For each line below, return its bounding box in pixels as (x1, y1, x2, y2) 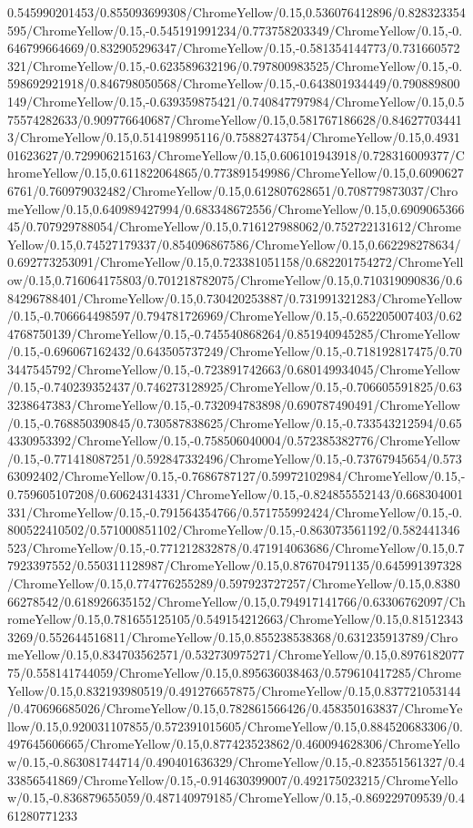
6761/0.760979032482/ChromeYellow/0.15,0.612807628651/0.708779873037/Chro (7, 180, 458, 199)
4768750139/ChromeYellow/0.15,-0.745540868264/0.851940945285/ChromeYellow (7, 323, 460, 342)
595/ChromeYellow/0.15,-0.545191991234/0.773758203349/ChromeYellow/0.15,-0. (7, 20, 463, 39)
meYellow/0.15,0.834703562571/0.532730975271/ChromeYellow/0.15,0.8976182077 (7, 645, 465, 664)
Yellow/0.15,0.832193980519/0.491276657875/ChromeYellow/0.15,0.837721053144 (7, 680, 461, 700)
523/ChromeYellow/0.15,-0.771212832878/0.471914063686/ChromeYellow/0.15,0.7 (7, 537, 465, 557)
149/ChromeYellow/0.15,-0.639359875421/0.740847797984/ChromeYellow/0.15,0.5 (7, 91, 465, 110)
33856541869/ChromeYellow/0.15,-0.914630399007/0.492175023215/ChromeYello (7, 770, 458, 789)
